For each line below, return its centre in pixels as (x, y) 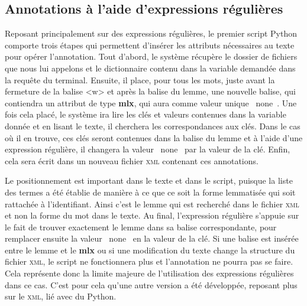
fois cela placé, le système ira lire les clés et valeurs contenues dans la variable (146, 114)
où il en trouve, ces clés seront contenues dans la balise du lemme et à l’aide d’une (154, 137)
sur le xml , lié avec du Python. (61, 296)
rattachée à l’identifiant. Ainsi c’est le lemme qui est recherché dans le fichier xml (152, 204)
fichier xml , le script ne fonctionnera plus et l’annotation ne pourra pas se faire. (149, 261)
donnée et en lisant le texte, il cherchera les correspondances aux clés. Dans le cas (153, 126)
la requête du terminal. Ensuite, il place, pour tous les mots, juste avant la (140, 79)
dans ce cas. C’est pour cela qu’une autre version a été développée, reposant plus (151, 284)
